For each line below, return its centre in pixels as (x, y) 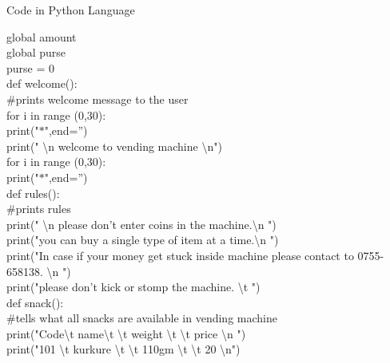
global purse (36, 52)
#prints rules (39, 209)
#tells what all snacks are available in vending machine (142, 318)
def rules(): (33, 193)
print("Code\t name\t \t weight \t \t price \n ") (126, 333)
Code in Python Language (71, 10)
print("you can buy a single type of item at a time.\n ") (143, 240)
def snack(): (35, 302)
